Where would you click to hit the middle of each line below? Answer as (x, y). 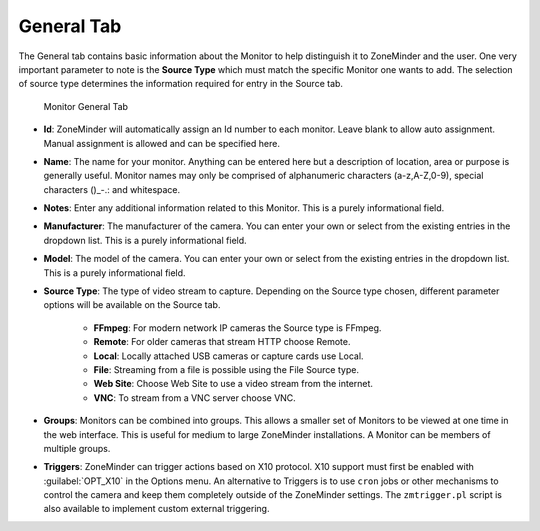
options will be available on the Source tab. (132, 305)
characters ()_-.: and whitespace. (112, 189)
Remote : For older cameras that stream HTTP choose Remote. (222, 342)
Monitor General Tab (86, 106)
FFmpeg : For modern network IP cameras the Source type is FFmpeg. (237, 327)
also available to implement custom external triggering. (156, 509)
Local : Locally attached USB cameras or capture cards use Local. (228, 356)
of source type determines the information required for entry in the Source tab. (181, 84)
